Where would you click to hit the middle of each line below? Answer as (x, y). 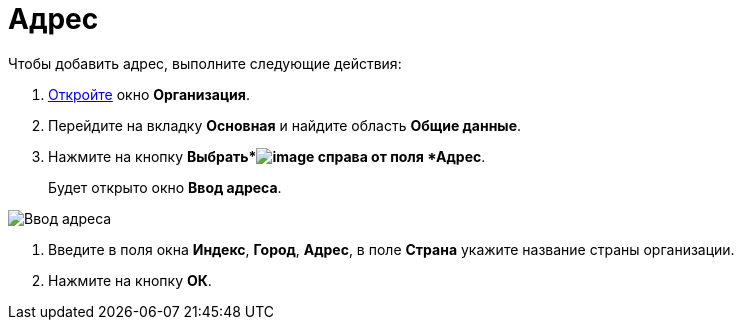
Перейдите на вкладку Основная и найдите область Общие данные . (285, 125)
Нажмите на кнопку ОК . (130, 280)
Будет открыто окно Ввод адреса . (165, 187)
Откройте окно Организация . (149, 94)
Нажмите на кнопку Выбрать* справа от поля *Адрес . (267, 156)
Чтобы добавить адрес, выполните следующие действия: (205, 63)
